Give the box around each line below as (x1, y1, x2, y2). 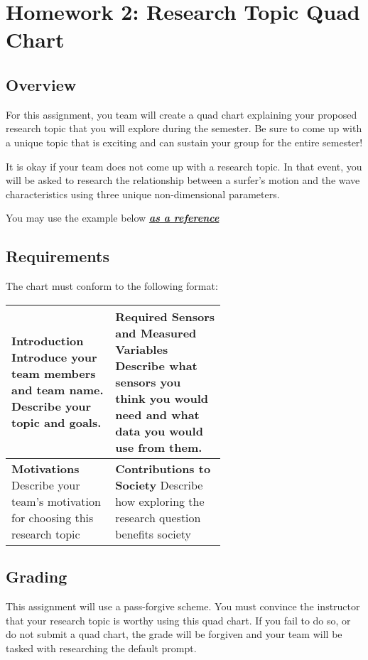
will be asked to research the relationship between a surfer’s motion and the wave (6, 173, 360, 188)
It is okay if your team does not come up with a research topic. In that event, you (6, 158, 362, 173)
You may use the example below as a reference (6, 210, 220, 225)
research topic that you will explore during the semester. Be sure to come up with (6, 121, 362, 136)
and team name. (11, 382, 104, 399)
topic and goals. (11, 414, 102, 431)
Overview (6, 73, 77, 95)
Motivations (11, 460, 80, 477)
